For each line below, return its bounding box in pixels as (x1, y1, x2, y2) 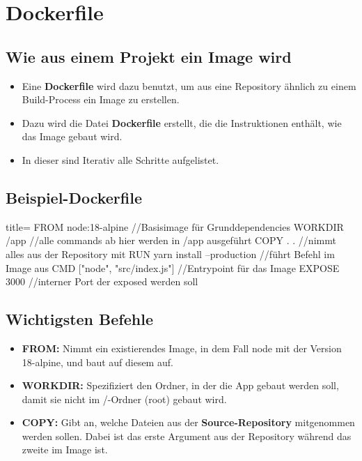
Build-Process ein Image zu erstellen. (22, 92, 180, 107)
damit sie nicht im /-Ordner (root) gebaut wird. (22, 391, 227, 406)
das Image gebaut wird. (22, 129, 123, 144)
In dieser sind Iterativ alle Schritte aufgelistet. (22, 152, 219, 167)
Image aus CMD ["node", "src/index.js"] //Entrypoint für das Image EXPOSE (6, 260, 340, 275)
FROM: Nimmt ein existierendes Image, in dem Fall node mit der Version (22, 340, 342, 355)
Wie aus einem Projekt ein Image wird (6, 45, 292, 67)
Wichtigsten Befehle (6, 308, 153, 330)
